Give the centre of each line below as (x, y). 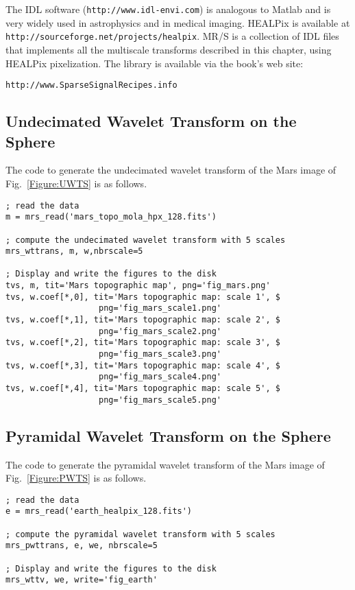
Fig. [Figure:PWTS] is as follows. (76, 478)
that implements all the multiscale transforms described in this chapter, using (169, 49)
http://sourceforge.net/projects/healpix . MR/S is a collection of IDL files (172, 36)
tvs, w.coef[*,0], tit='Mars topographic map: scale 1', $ (143, 297)
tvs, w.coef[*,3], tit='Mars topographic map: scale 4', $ (143, 365)
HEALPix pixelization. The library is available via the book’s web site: (155, 63)
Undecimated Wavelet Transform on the (151, 121)
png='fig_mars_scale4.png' (160, 377)
